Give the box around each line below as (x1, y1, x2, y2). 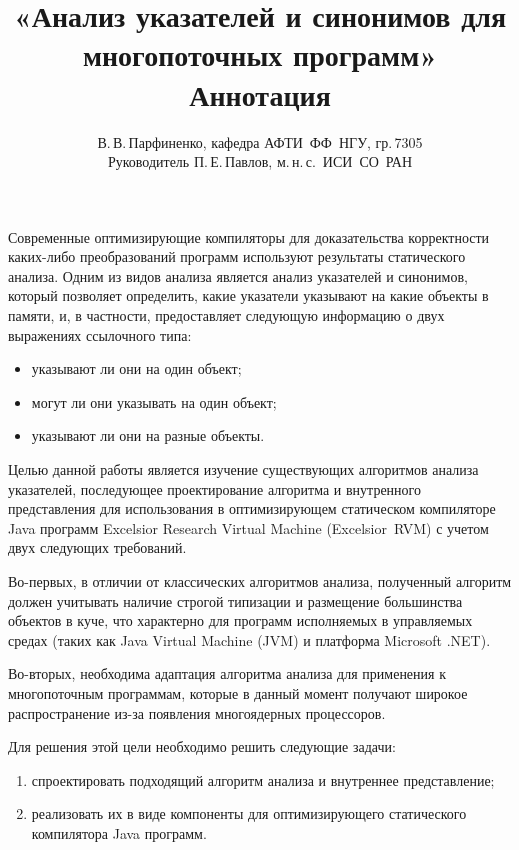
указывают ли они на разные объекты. (31, 425, 265, 446)
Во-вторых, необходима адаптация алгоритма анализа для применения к (8, 663, 446, 684)
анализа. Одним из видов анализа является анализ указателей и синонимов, (8, 265, 468, 286)
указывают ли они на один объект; (31, 358, 242, 379)
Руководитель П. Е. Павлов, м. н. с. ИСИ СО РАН (107, 151, 413, 172)
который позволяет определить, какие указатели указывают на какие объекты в (8, 285, 489, 306)
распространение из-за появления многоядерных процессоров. (8, 702, 386, 723)
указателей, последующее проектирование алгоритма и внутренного (8, 478, 421, 499)
